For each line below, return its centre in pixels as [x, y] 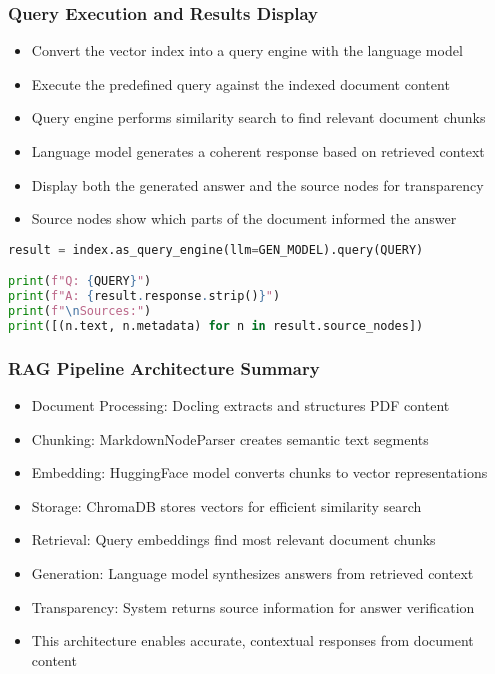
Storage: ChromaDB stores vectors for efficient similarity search [226, 505]
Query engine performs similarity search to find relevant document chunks [258, 117]
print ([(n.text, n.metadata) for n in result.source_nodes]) [216, 325]
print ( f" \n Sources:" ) [80, 311]
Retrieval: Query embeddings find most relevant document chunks [233, 539]
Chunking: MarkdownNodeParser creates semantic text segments [230, 438]
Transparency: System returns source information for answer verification [253, 606]
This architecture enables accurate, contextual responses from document [252, 640]
